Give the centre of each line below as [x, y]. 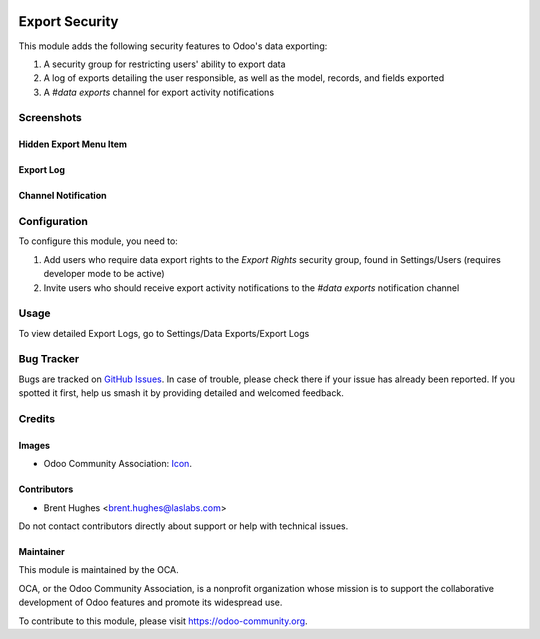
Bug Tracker [49, 359]
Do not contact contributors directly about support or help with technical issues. [183, 526]
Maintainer [41, 551]
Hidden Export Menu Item [73, 144]
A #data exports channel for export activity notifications [159, 92]
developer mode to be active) [104, 274]
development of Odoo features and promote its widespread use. [150, 602]
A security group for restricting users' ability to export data [164, 64]
